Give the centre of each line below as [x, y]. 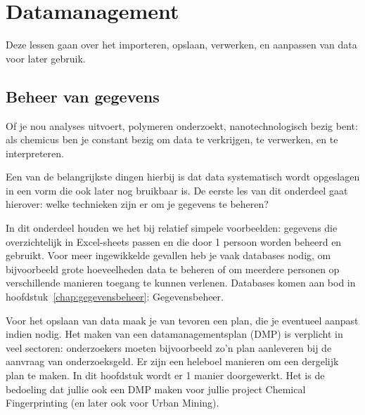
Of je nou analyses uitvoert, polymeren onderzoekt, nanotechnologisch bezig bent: [182, 125]
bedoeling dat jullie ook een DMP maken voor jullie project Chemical [156, 389]
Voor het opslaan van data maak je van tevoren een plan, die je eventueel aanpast [182, 320]
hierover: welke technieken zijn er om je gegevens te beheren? [137, 204]
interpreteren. [35, 153]
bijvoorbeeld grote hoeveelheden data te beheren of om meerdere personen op [173, 269]
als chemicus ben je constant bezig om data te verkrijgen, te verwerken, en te [172, 139]
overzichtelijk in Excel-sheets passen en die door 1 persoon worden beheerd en [174, 241]
